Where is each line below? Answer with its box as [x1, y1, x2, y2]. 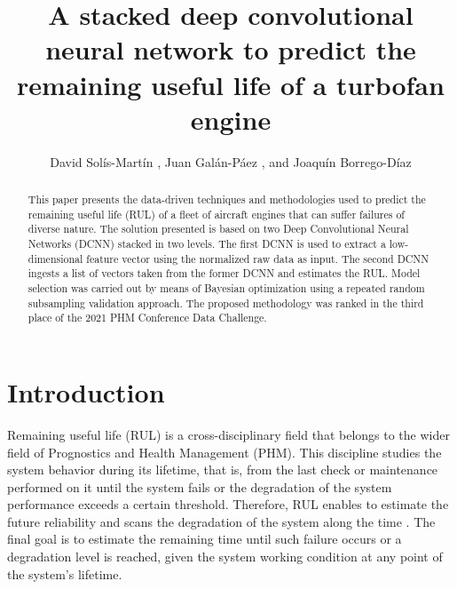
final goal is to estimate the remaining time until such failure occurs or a [7, 529, 402, 548]
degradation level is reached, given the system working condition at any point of [7, 547, 443, 566]
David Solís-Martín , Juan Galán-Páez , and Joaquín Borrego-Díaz [50, 152, 412, 171]
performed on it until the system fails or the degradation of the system [7, 477, 392, 496]
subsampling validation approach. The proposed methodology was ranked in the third [28, 295, 424, 310]
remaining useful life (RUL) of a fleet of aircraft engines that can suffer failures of [28, 206, 405, 221]
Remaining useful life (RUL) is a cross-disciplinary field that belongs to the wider [7, 425, 450, 443]
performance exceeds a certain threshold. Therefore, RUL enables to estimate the [7, 495, 449, 513]
